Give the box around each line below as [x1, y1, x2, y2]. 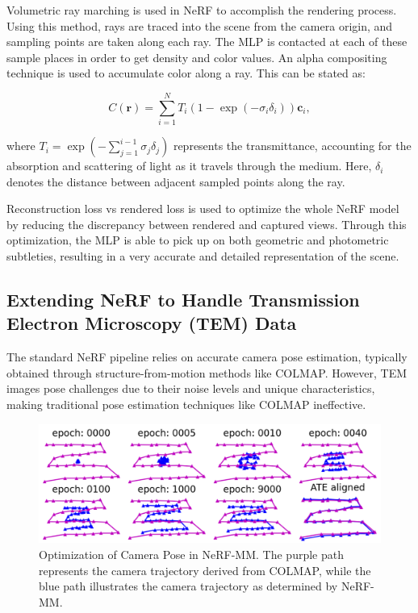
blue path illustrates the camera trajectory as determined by [39, 578, 338, 594]
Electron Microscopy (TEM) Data [6, 311, 297, 336]
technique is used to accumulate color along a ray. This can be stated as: [6, 65, 366, 81]
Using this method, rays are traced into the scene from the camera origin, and [6, 17, 393, 34]
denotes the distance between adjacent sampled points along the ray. [6, 173, 345, 190]
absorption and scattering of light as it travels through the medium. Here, [6, 157, 372, 174]
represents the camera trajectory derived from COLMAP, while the [39, 561, 371, 578]
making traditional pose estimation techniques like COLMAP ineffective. [6, 396, 366, 413]
